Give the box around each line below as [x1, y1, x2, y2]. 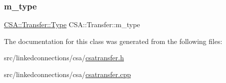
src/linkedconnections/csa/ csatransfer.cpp [4, 69, 131, 79]
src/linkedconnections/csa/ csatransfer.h [4, 52, 124, 63]
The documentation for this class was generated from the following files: [4, 36, 223, 46]
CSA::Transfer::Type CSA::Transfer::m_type [4, 19, 140, 30]
